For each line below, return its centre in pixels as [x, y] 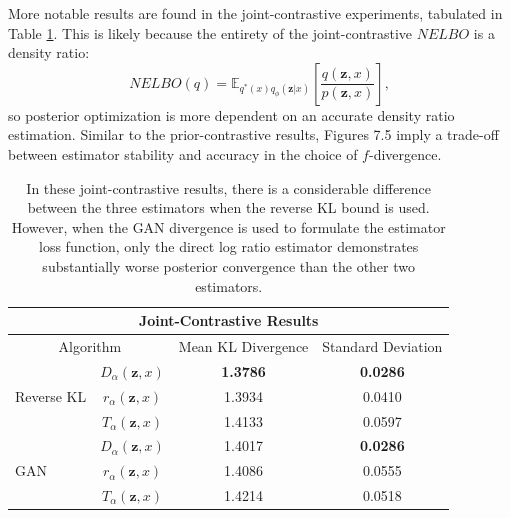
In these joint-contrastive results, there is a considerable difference [229, 187]
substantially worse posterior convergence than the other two [229, 265]
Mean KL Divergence [243, 345]
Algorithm [90, 345]
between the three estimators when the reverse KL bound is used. [228, 207]
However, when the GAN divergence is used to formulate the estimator [228, 226]
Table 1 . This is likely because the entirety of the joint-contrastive [210, 32]
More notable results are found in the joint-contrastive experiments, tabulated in [255, 13]
